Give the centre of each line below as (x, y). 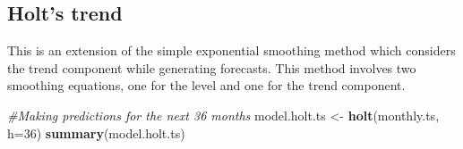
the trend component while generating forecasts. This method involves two (212, 67)
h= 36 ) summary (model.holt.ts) (96, 132)
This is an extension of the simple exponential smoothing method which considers (231, 50)
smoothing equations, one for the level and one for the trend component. (206, 85)
